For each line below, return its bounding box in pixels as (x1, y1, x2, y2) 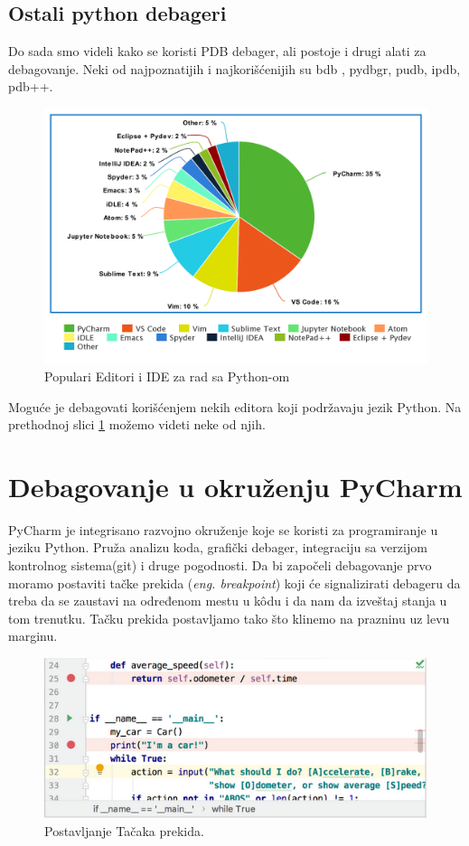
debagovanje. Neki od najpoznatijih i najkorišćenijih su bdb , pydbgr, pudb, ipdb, (8, 59, 461, 78)
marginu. (8, 626, 58, 645)
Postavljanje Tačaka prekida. (44, 821, 204, 840)
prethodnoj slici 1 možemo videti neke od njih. (8, 415, 266, 434)
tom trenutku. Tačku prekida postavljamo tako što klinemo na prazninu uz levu (8, 608, 450, 627)
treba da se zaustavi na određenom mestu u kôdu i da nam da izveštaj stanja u (8, 591, 447, 610)
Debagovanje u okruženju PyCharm (8, 467, 463, 504)
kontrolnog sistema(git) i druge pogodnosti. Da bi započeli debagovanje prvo (8, 556, 432, 575)
